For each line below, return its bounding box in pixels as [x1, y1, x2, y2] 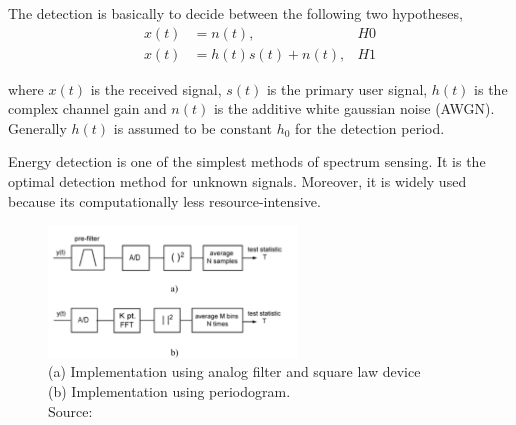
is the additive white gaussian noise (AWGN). [213, 98, 495, 119]
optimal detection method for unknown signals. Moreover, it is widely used [8, 171, 467, 192]
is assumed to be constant [113, 117, 272, 138]
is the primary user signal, [266, 78, 428, 99]
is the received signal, [90, 78, 222, 99]
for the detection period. [295, 117, 445, 138]
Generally [8, 117, 67, 138]
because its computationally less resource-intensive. [8, 190, 321, 211]
